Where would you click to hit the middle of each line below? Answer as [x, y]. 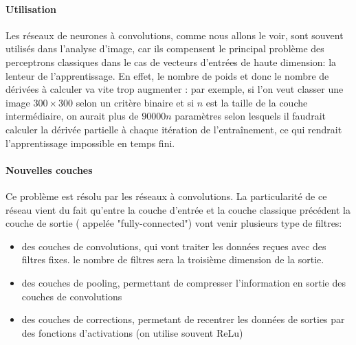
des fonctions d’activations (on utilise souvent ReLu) [132, 332]
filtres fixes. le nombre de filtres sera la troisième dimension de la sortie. [173, 259]
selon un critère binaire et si [135, 102]
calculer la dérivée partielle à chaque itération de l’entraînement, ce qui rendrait [174, 129]
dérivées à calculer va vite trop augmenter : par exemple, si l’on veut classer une [175, 89]
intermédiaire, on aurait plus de [72, 116]
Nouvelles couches [49, 169]
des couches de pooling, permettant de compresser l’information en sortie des [183, 282]
